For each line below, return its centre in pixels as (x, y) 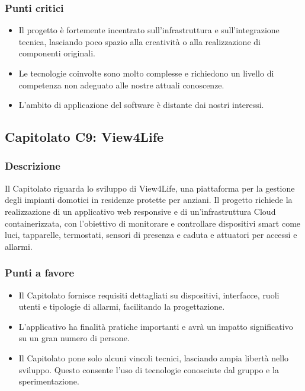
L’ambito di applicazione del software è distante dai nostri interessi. (141, 105)
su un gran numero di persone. (74, 338)
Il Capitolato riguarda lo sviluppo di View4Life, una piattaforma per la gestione (150, 188)
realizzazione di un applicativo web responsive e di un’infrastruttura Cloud (140, 211)
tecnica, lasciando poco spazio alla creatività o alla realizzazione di (139, 41)
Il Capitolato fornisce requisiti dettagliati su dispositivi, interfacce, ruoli (149, 295)
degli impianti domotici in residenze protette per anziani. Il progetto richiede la (149, 200)
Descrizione (33, 166)
